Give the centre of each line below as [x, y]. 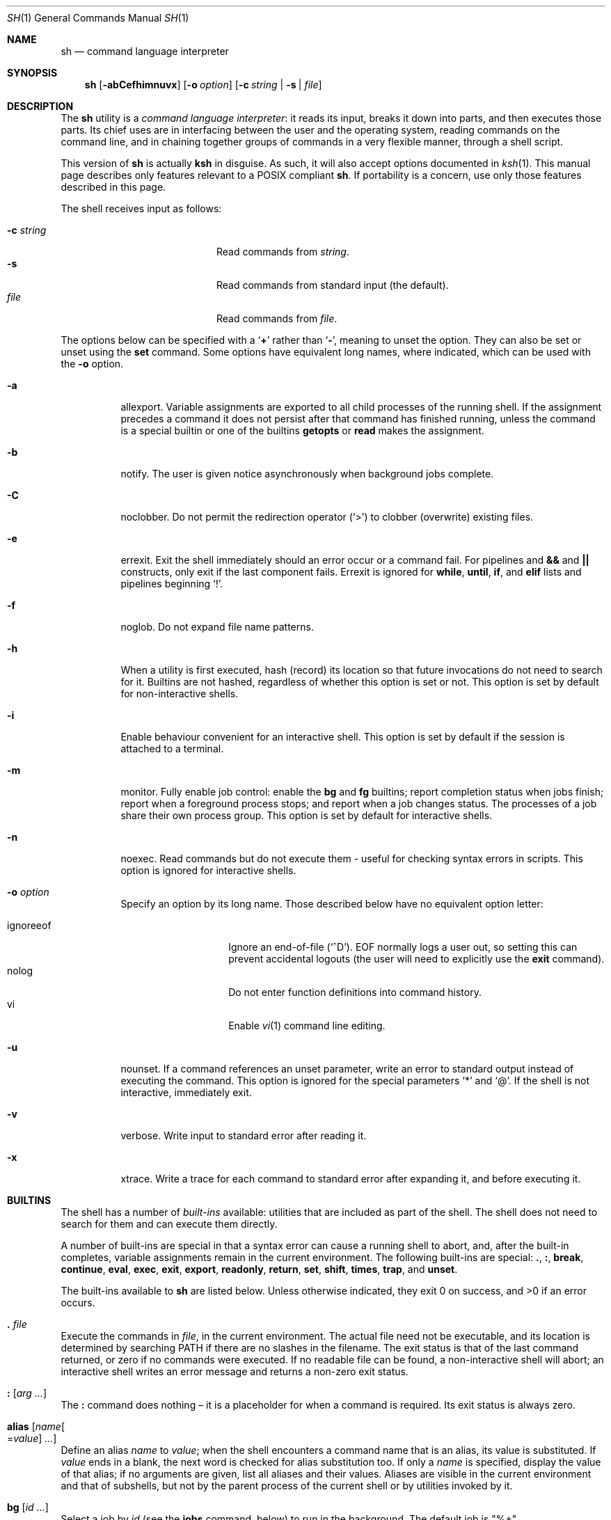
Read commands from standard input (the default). [333, 285]
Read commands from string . [283, 252]
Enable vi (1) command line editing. [307, 1026]
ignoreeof [29, 925]
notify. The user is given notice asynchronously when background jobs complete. [307, 474]
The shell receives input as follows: [141, 208]
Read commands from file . [277, 318]
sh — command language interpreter [145, 51]
